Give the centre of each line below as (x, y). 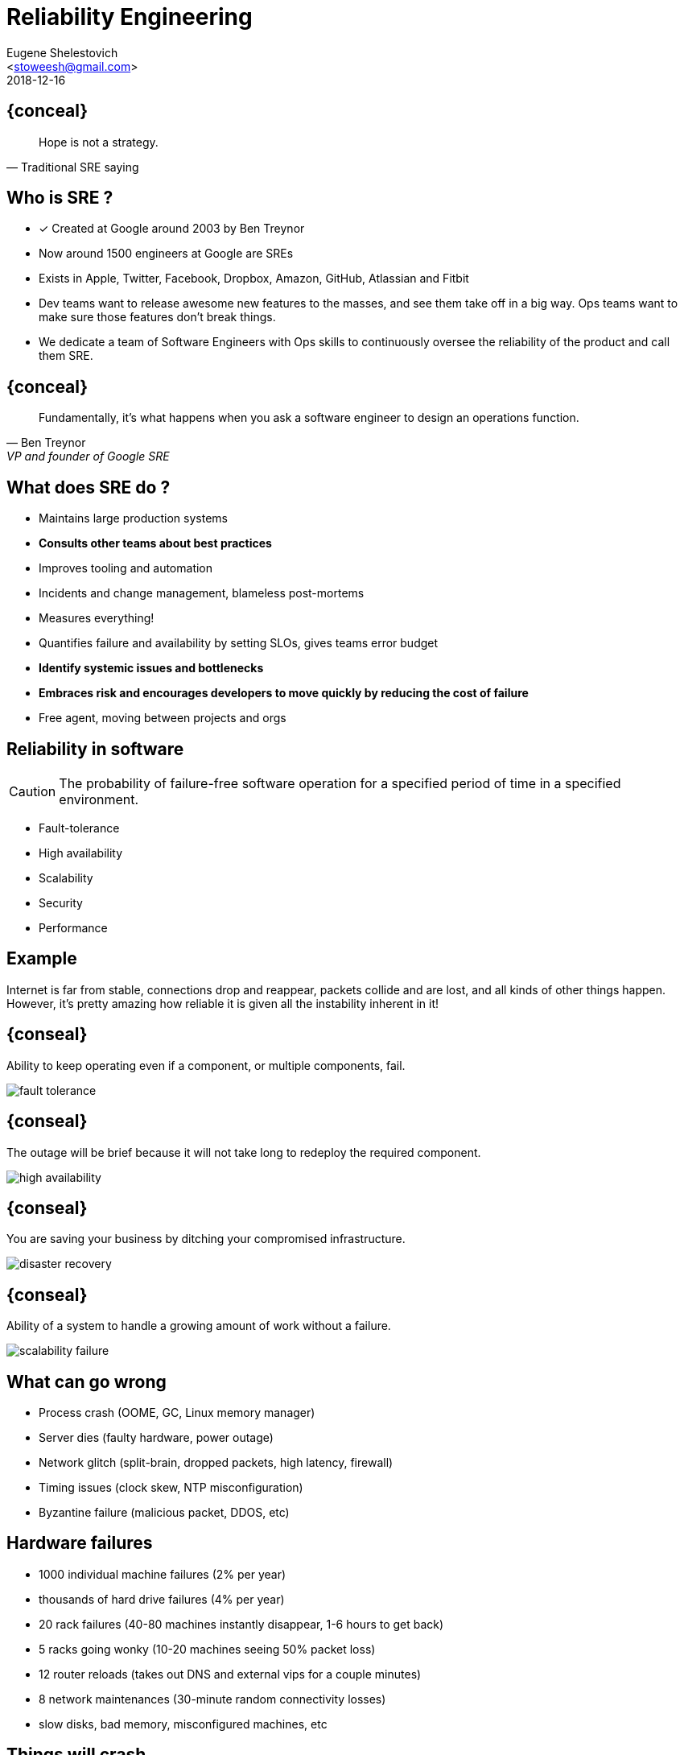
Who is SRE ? (60, 198)
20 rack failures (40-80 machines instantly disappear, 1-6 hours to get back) (241, 1624)
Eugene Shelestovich (62, 52)
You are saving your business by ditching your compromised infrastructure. (206, 1239)
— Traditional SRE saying (73, 167)
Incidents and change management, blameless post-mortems (202, 593)
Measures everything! (97, 618)
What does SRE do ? (89, 487)
